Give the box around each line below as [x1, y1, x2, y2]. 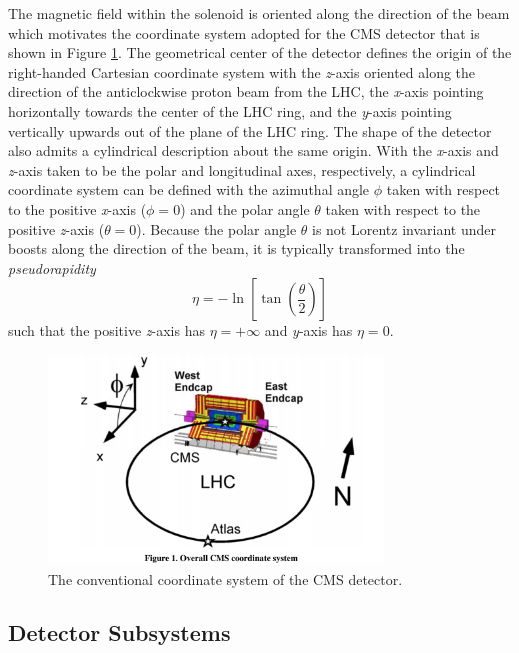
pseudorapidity [8, 257, 96, 278]
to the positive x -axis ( [8, 198, 147, 219]
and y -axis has [264, 320, 353, 341]
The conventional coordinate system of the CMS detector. [48, 568, 403, 589]
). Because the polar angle [136, 218, 297, 239]
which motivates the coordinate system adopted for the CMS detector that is [8, 22, 480, 43]
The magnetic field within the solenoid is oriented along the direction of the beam [8, 3, 510, 23]
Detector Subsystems [8, 617, 231, 648]
